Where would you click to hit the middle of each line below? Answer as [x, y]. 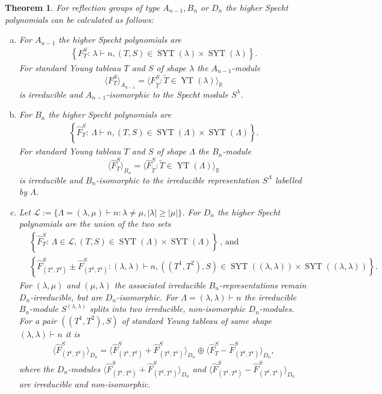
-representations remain [263, 285]
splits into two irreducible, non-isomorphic [168, 309]
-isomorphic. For [147, 297]
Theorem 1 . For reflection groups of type [83, 7]
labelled [288, 180]
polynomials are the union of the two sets [95, 224]
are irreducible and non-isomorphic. [85, 384]
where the [36, 369]
